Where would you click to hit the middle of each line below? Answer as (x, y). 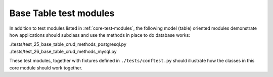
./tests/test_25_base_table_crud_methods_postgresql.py (68, 44)
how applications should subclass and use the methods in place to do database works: (100, 35)
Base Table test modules (62, 13)
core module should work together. (46, 67)
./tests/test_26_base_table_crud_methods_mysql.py (63, 51)
